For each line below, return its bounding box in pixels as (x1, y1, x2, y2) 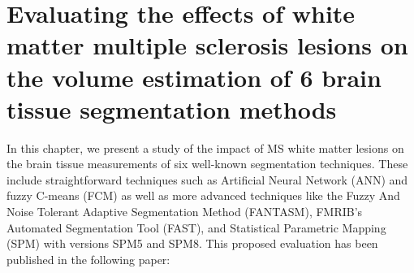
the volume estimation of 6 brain (6, 60, 382, 93)
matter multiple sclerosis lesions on (6, 28, 408, 62)
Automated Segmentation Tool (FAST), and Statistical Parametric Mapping (6, 219, 386, 236)
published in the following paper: (6, 250, 170, 267)
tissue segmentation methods (6, 92, 337, 125)
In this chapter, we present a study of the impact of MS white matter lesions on (6, 139, 404, 156)
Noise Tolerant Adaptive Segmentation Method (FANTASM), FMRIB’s (6, 203, 363, 220)
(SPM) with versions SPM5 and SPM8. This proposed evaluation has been (6, 235, 378, 252)
